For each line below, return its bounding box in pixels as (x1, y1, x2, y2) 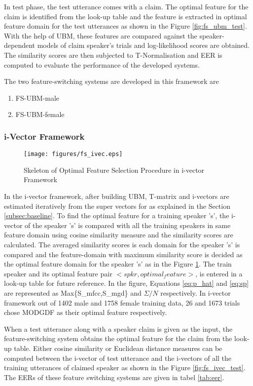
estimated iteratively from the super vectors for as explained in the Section (4, 200, 230, 211)
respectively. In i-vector (160, 287, 231, 298)
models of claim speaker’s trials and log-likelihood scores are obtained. (37, 40, 250, 50)
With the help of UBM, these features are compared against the (4, 30, 197, 40)
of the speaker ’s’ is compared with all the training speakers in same (25, 220, 231, 230)
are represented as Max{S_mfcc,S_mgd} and (4, 287, 142, 298)
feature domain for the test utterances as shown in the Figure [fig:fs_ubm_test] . (4, 21, 247, 31)
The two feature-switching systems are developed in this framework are (4, 76, 219, 86)
